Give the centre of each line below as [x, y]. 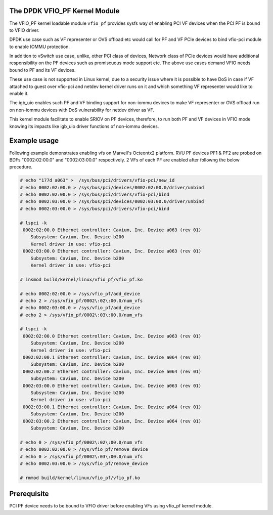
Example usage [34, 141]
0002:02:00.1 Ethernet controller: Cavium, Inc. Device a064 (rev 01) [112, 357]
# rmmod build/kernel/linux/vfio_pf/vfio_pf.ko [80, 478]
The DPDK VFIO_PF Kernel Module [64, 11]
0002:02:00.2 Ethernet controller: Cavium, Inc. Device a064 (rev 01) [112, 371]
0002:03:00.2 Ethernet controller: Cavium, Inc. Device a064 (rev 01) [112, 421]
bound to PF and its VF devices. [42, 70]
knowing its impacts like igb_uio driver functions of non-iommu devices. [84, 126]
